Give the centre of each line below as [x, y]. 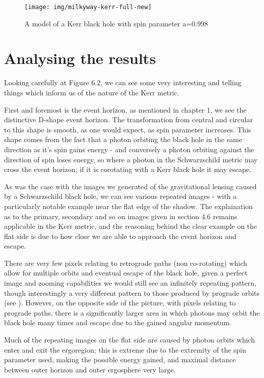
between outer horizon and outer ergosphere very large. [90, 369]
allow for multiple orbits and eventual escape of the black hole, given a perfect [126, 273]
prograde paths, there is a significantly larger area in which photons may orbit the [132, 312]
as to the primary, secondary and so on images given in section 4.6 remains [121, 216]
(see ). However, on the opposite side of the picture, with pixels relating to [120, 303]
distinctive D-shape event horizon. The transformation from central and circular [128, 119]
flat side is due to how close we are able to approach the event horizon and [120, 236]
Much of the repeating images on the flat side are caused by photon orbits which [129, 340]
